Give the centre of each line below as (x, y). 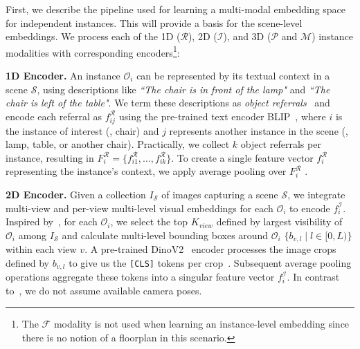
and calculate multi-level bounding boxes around (165, 235)
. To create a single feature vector (242, 157)
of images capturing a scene (220, 194)
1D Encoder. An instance (63, 76)
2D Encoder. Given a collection (76, 194)
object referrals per (281, 144)
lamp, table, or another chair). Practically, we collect (118, 144)
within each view (41, 249)
